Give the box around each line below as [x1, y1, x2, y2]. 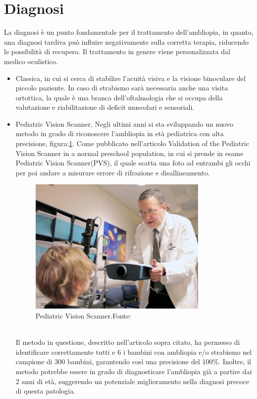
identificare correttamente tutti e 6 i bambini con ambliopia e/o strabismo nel [15, 346, 252, 357]
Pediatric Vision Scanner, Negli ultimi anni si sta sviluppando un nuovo [15, 118, 234, 129]
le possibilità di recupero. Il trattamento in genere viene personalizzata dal [4, 46, 230, 57]
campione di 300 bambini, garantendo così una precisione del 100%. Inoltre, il [15, 356, 251, 367]
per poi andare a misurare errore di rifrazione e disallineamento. [15, 167, 210, 177]
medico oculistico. [4, 56, 58, 66]
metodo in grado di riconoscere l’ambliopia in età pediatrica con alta [15, 128, 224, 139]
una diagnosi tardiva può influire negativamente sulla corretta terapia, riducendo [4, 36, 249, 47]
